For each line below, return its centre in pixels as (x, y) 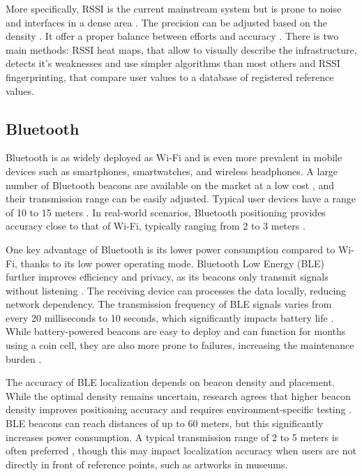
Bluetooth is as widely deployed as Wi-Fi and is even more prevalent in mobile (174, 157)
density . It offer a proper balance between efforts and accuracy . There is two (172, 36)
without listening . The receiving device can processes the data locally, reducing (176, 290)
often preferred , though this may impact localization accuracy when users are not (181, 451)
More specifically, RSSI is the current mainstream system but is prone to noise (174, 8)
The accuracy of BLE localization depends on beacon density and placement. (170, 382)
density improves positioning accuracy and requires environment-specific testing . (179, 409)
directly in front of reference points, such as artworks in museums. (147, 464)
